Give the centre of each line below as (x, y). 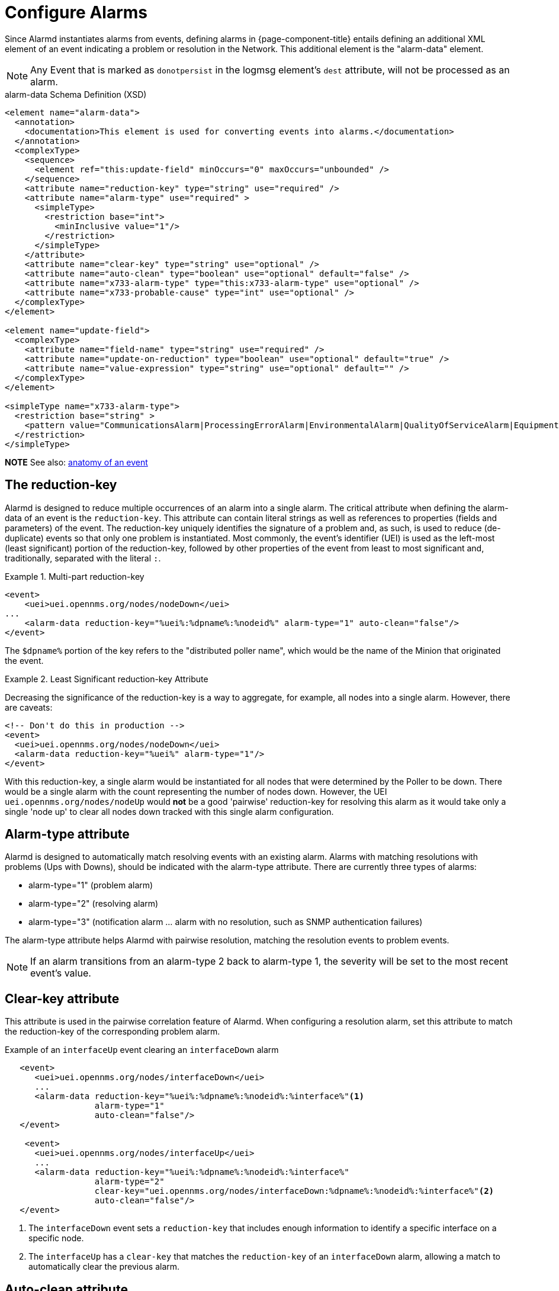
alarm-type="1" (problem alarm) (91, 885)
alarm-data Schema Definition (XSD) (76, 94)
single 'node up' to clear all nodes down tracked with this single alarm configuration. (169, 811)
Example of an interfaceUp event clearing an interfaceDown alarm (142, 1050)
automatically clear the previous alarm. (104, 1267)
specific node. (56, 1238)
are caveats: (29, 707)
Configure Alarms (76, 12)
